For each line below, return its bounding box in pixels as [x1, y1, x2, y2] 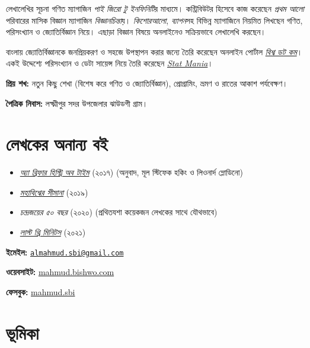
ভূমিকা [6, 320, 39, 344]
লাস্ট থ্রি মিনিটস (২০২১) [20, 226, 86, 238]
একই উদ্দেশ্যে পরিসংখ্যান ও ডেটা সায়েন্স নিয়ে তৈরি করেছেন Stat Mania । [6, 57, 213, 69]
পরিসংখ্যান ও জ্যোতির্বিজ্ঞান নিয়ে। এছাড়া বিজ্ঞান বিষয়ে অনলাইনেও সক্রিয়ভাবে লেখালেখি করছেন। [6, 25, 266, 38]
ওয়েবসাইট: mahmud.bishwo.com [6, 266, 114, 278]
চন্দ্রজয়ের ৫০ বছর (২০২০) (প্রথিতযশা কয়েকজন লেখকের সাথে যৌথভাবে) [20, 206, 218, 218]
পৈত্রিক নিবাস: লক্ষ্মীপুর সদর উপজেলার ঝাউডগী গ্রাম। [6, 97, 148, 109]
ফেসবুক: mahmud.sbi [6, 285, 75, 298]
